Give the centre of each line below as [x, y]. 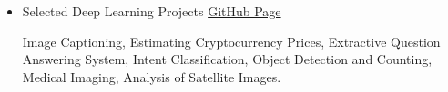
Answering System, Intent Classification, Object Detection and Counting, [227, 59]
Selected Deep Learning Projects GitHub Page [152, 11]
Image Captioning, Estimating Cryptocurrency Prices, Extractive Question [231, 41]
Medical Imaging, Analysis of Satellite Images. [152, 76]
